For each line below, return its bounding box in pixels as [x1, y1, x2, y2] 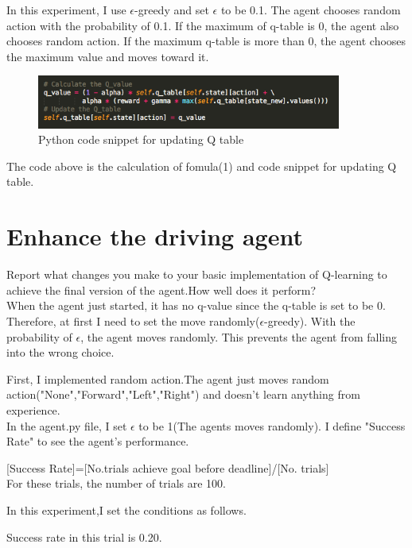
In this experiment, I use [6, 2, 126, 17]
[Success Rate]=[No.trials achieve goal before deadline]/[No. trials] [6, 459, 329, 476]
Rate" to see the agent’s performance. [6, 433, 189, 450]
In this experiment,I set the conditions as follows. [6, 501, 247, 518]
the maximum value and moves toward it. [6, 48, 209, 64]
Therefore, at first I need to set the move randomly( [6, 312, 260, 329]
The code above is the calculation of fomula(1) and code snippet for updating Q [6, 157, 397, 174]
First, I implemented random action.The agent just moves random [6, 370, 329, 387]
